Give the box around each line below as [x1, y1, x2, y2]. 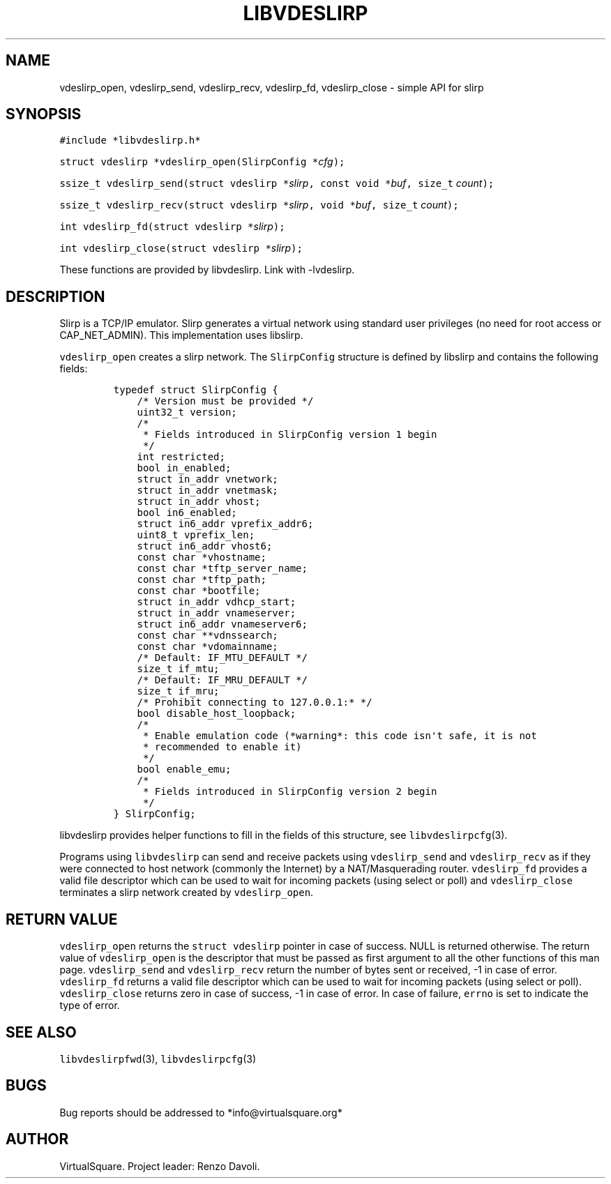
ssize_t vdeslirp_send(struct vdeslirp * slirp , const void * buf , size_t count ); [59, 177, 495, 190]
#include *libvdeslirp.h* [59, 135, 201, 146]
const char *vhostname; [137, 552, 266, 563]
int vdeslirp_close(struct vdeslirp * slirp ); [59, 242, 303, 255]
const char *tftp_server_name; [137, 563, 308, 575]
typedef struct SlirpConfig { [113, 384, 278, 396]
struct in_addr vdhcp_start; [137, 596, 296, 608]
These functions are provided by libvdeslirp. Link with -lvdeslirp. [59, 264, 355, 276]
